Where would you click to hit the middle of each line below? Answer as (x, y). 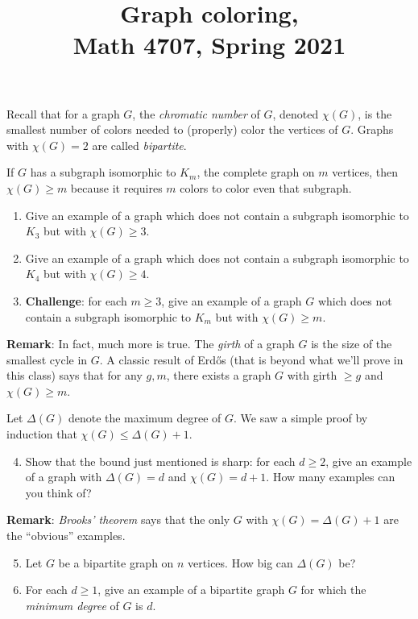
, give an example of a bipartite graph (191, 590)
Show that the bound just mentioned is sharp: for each (160, 461)
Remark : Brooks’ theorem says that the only (118, 519)
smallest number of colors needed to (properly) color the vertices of (172, 129)
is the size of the (352, 344)
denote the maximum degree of (145, 418)
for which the (333, 590)
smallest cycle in (47, 359)
